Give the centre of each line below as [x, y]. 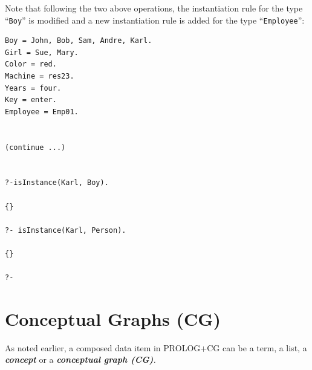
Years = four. [33, 88]
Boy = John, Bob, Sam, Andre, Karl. [79, 41]
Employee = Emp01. [42, 112]
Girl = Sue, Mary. [42, 52]
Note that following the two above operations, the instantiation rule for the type [154, 8]
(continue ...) [35, 147]
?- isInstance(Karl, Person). [66, 230]
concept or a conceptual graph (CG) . [80, 359]
